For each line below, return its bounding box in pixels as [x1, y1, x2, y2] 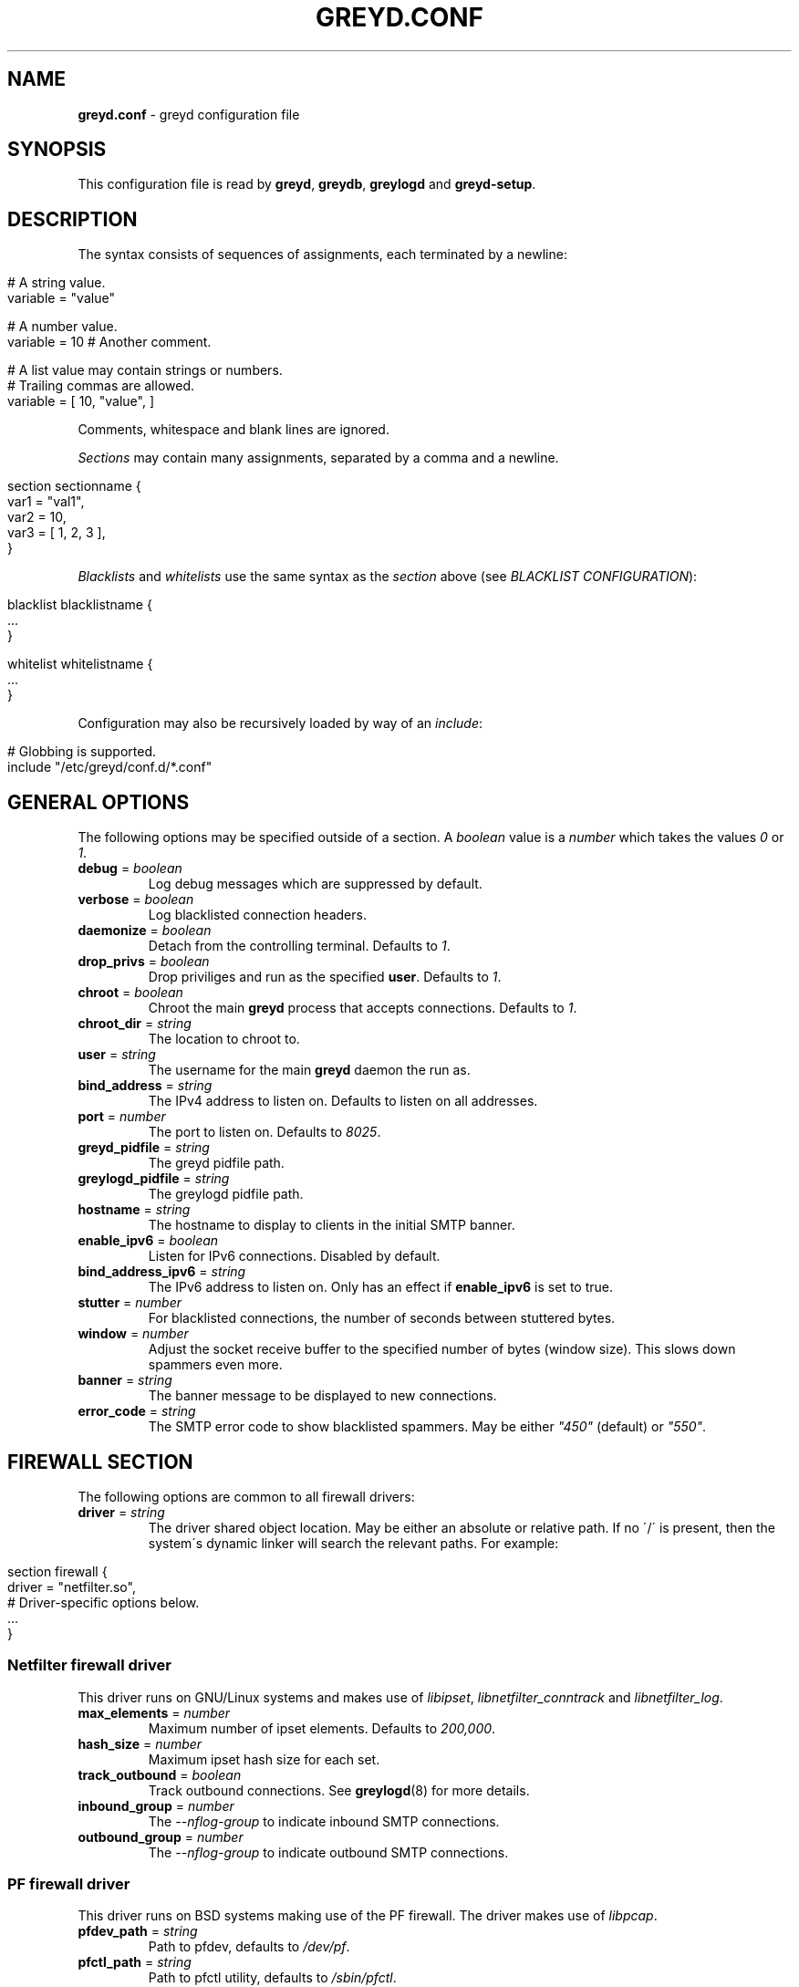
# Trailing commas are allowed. [7, 378, 195, 394]
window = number [78, 1326, 189, 1342]
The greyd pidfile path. [148, 1155, 285, 1171]
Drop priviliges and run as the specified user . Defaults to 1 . [148, 969, 502, 985]
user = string [78, 1046, 156, 1063]
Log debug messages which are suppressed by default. [148, 876, 483, 892]
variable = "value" [7, 290, 115, 307]
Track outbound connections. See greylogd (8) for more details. [148, 1782, 530, 1798]
